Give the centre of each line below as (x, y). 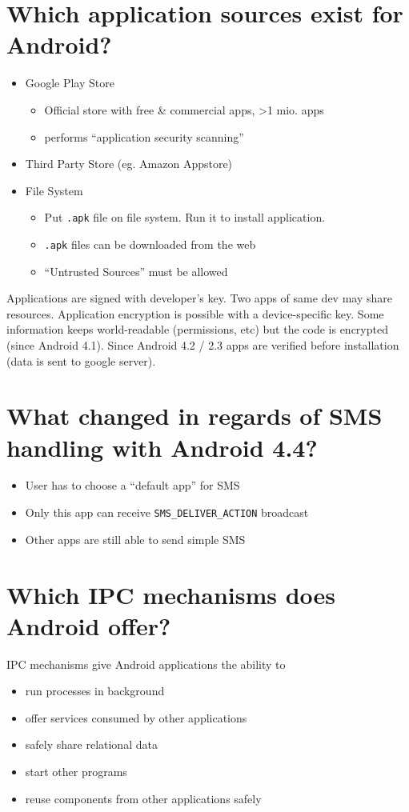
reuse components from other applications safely (143, 798)
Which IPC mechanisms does (171, 594)
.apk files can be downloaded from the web (150, 244)
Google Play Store (70, 83)
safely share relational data (91, 744)
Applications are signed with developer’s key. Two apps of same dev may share (199, 298)
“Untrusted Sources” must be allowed (136, 271)
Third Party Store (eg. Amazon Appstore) (129, 164)
